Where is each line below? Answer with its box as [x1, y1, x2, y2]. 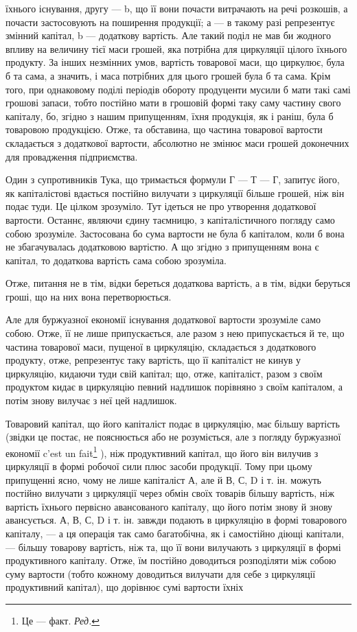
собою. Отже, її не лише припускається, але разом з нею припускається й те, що [5, 326, 345, 340]
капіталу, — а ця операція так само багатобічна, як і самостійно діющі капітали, [5, 526, 344, 541]
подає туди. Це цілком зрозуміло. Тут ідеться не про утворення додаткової [5, 199, 316, 213]
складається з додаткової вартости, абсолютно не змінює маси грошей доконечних [5, 135, 349, 150]
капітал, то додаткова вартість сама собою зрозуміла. [5, 253, 227, 267]
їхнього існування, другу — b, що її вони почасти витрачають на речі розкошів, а [5, 1, 348, 15]
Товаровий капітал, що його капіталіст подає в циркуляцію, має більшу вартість [5, 416, 340, 430]
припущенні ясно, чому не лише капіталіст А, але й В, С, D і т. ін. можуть [5, 472, 322, 487]
